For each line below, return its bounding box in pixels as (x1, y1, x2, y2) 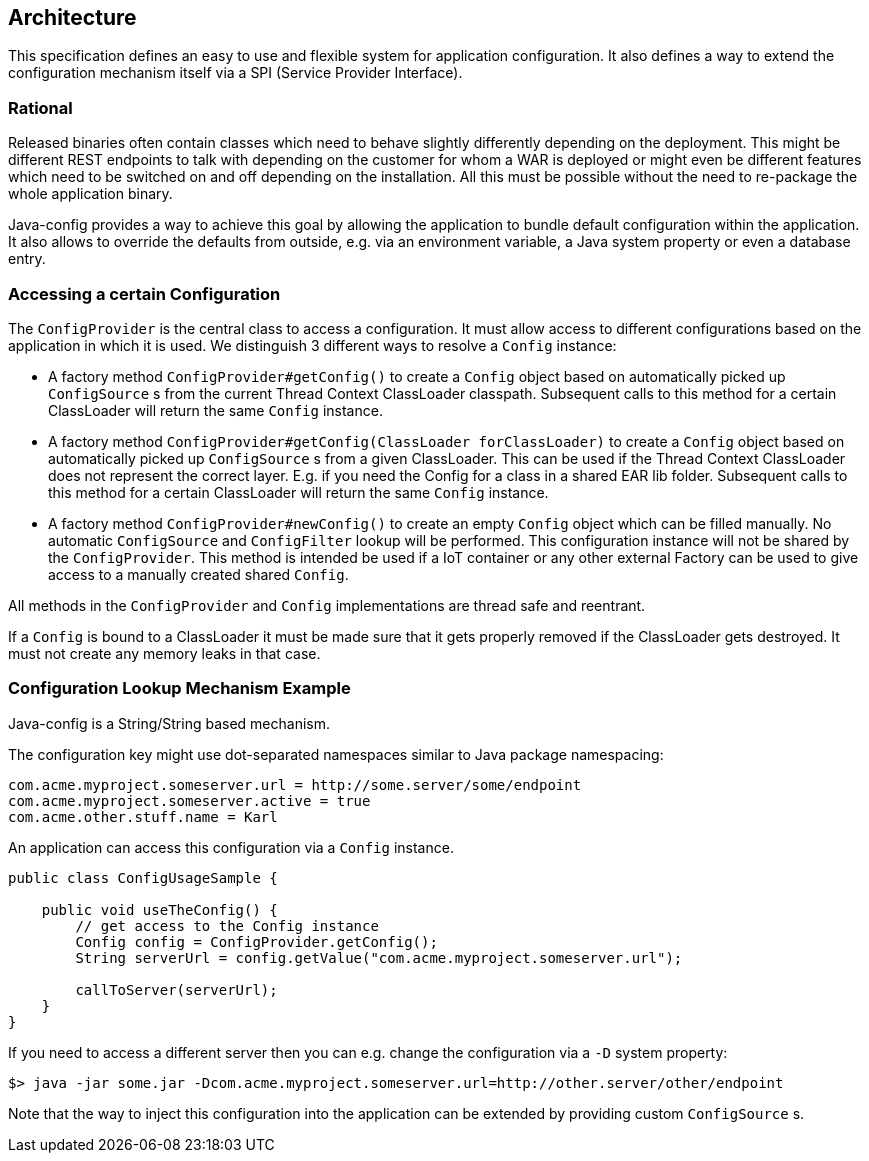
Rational (8, 97, 73, 118)
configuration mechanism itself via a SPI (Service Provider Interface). (8, 64, 463, 82)
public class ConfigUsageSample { (8, 869, 278, 886)
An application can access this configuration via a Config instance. (8, 838, 454, 856)
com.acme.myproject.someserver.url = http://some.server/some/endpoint (8, 776, 582, 793)
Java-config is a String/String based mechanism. (8, 714, 330, 732)
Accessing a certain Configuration (8, 283, 281, 304)
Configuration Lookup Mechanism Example (8, 678, 351, 699)
